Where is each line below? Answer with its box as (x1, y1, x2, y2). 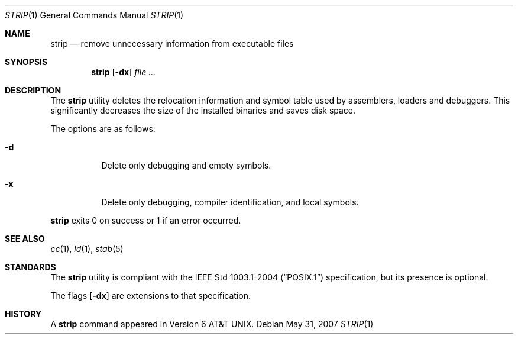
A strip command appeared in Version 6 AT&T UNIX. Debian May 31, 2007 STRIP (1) (50, 319, 374, 329)
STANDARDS (5, 262, 56, 272)
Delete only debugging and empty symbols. (101, 160, 271, 170)
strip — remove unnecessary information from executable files (50, 38, 294, 49)
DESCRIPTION (5, 85, 61, 95)
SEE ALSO (5, 234, 45, 244)
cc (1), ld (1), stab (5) (50, 244, 124, 254)
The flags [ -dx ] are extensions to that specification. (50, 290, 251, 301)
